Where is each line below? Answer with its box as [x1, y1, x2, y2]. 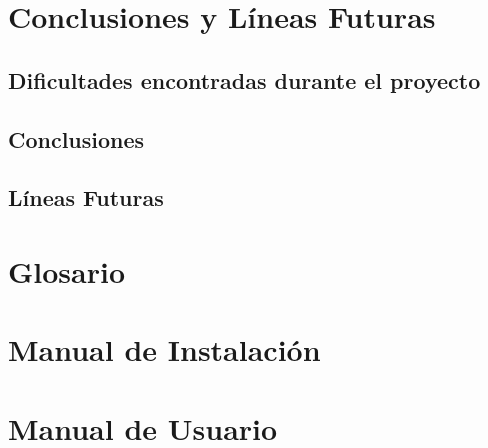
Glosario [8, 250, 126, 291]
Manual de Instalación [8, 329, 321, 370]
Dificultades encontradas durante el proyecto [8, 64, 481, 95]
